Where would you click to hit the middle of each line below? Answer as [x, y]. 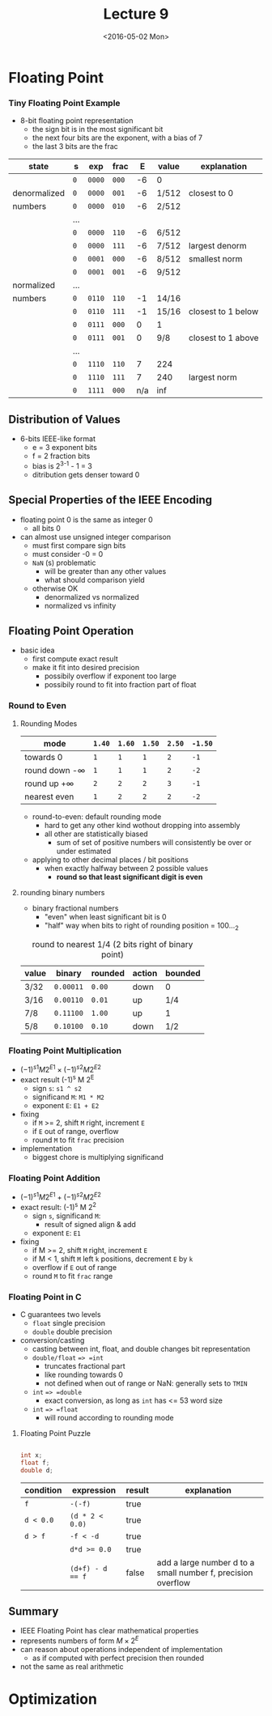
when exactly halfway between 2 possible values [126, 868]
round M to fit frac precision [78, 1140]
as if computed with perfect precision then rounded [118, 1658]
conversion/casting [52, 1340]
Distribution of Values [65, 419]
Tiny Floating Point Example [64, 103]
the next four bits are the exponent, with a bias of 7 [117, 138]
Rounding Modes [49, 723]
